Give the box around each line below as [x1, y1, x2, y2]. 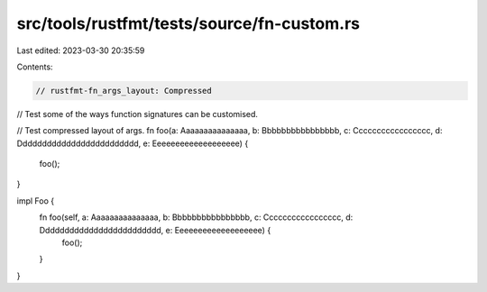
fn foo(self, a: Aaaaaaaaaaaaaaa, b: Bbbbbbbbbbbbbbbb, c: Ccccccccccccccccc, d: [39, 212, 354, 223]
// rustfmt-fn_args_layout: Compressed [35, 86, 212, 96]
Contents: [16, 61, 53, 72]
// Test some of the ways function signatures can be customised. [16, 108, 259, 119]
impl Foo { [16, 195, 54, 206]
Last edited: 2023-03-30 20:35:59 [16, 45, 145, 56]
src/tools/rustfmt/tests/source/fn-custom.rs [16, 14, 361, 33]
